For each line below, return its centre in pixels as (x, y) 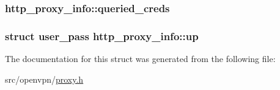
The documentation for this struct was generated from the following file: (140, 59)
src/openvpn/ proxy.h (44, 79)
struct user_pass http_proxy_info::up (102, 36)
